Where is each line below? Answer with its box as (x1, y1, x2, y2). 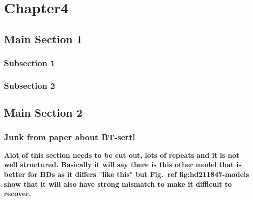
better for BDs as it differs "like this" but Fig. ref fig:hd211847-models (4, 169, 249, 179)
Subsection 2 (4, 79, 55, 91)
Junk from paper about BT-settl (4, 130, 136, 143)
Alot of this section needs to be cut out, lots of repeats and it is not (4, 150, 239, 160)
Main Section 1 (4, 31, 83, 46)
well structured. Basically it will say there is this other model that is (4, 159, 242, 170)
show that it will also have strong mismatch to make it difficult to (4, 178, 232, 189)
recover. (4, 188, 31, 199)
